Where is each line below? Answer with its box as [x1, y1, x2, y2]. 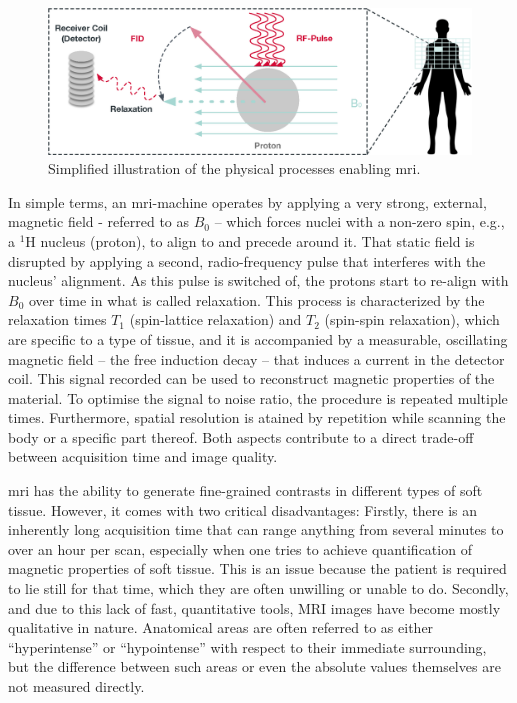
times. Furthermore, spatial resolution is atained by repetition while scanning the [8, 407, 506, 428]
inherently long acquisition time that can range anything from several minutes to [8, 519, 504, 540]
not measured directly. [8, 676, 145, 697]
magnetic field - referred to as [8, 211, 190, 232]
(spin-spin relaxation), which [324, 309, 500, 330]
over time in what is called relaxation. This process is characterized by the [28, 289, 485, 310]
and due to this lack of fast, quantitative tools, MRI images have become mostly [8, 597, 501, 618]
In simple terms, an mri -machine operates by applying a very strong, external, [8, 191, 487, 212]
